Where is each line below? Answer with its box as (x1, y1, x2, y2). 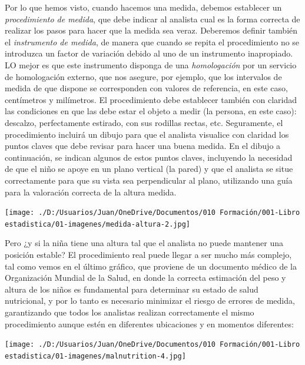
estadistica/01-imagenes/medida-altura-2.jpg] (5, 220, 190, 228)
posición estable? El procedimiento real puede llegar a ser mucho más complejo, (5, 248, 292, 260)
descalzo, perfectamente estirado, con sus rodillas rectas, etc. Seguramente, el (5, 116, 283, 128)
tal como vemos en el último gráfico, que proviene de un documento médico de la (5, 260, 297, 272)
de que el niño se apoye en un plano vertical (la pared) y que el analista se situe (5, 162, 293, 175)
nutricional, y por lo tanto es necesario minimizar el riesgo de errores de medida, (5, 294, 295, 307)
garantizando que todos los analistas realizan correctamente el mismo (5, 306, 254, 318)
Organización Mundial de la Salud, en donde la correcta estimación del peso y (5, 271, 286, 284)
